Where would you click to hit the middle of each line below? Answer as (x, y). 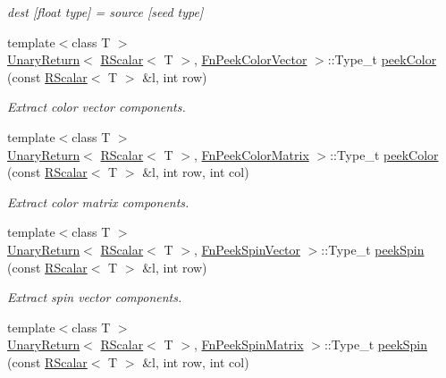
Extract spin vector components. (95, 297)
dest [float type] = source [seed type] (105, 12)
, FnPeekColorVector (250, 59)
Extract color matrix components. (98, 202)
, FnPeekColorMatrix (251, 154)
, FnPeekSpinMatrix (248, 344)
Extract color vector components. (97, 107)
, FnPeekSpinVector (247, 249)
